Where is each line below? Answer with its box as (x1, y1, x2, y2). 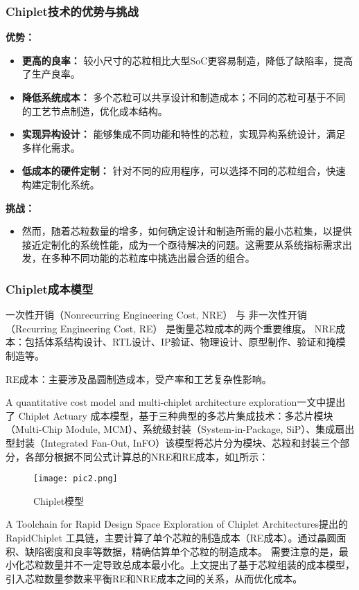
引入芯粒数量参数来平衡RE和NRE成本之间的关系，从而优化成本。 (6, 571, 303, 585)
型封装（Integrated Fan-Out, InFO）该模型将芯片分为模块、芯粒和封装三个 (6, 435, 340, 449)
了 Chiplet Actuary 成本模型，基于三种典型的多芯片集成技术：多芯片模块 (6, 408, 333, 422)
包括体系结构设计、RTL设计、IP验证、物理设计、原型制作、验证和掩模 (24, 334, 346, 349)
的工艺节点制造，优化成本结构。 (21, 103, 168, 118)
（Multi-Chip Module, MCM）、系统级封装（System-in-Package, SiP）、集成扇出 (6, 422, 355, 436)
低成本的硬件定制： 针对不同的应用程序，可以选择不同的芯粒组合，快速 (21, 163, 346, 178)
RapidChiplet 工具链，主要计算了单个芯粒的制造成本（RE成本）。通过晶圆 (6, 530, 337, 544)
